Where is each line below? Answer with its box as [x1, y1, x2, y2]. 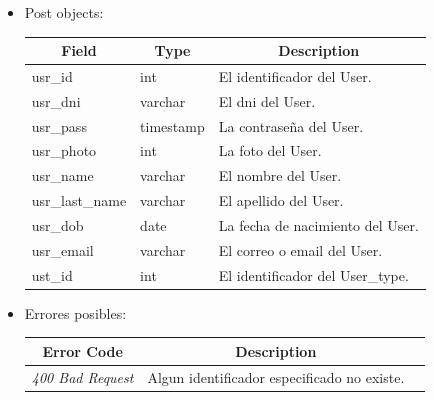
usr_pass [31, 115, 87, 136]
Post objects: [24, 2, 104, 22]
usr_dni [31, 90, 81, 111]
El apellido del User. [218, 190, 344, 211]
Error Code [42, 340, 123, 361]
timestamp [140, 115, 205, 136]
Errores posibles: [24, 302, 127, 323]
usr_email [31, 239, 94, 260]
